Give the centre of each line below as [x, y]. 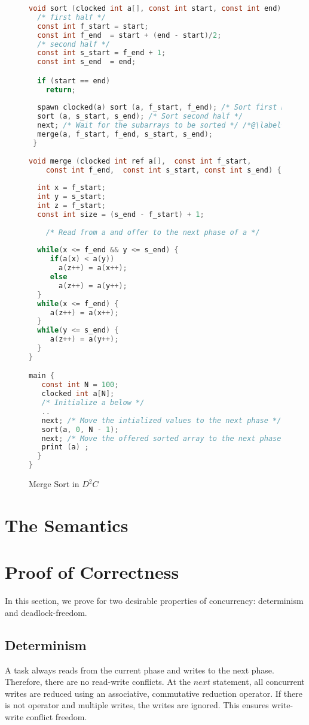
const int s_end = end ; [87, 62]
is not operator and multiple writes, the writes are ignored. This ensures [137, 705]
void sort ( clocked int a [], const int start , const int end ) [155, 8]
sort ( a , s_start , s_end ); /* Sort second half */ [140, 117]
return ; [61, 90]
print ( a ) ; [65, 447]
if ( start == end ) [74, 81]
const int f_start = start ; [93, 26]
